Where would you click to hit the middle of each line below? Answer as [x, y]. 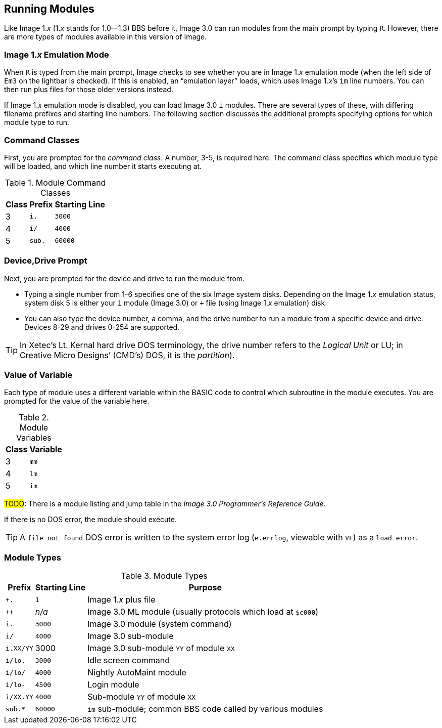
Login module [113, 685]
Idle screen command [129, 660]
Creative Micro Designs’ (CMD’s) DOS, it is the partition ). [127, 355]
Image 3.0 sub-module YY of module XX [161, 648]
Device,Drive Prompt [46, 261]
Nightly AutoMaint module [137, 673]
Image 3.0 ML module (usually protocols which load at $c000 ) [203, 612]
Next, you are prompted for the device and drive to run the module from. [125, 278]
